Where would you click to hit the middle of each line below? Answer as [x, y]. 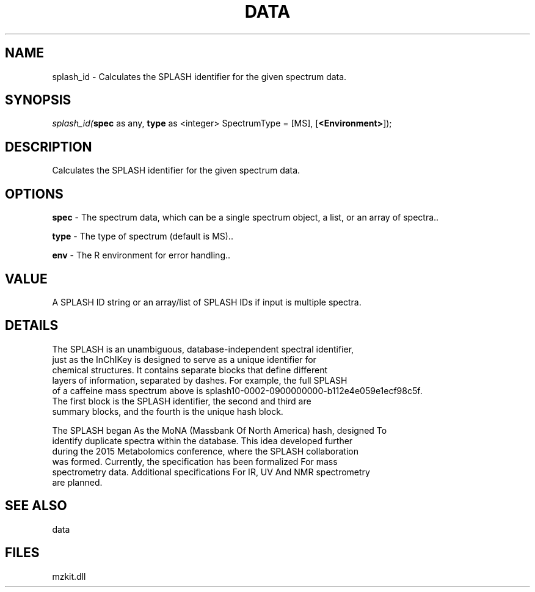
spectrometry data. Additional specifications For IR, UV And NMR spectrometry [211, 472]
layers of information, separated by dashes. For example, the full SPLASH [200, 380]
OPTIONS [34, 194]
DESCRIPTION [49, 147]
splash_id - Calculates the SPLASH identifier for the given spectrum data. [199, 76]
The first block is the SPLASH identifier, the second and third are [182, 401]
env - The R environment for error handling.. [141, 255]
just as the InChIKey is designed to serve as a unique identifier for [184, 359]
